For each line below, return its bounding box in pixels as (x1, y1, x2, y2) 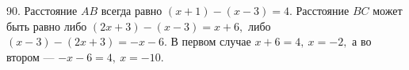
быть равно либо (6, 17, 87, 34)
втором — (6, 48, 55, 64)
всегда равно (101, 2, 162, 18)
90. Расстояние (6, 2, 78, 18)
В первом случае (170, 33, 251, 50)
